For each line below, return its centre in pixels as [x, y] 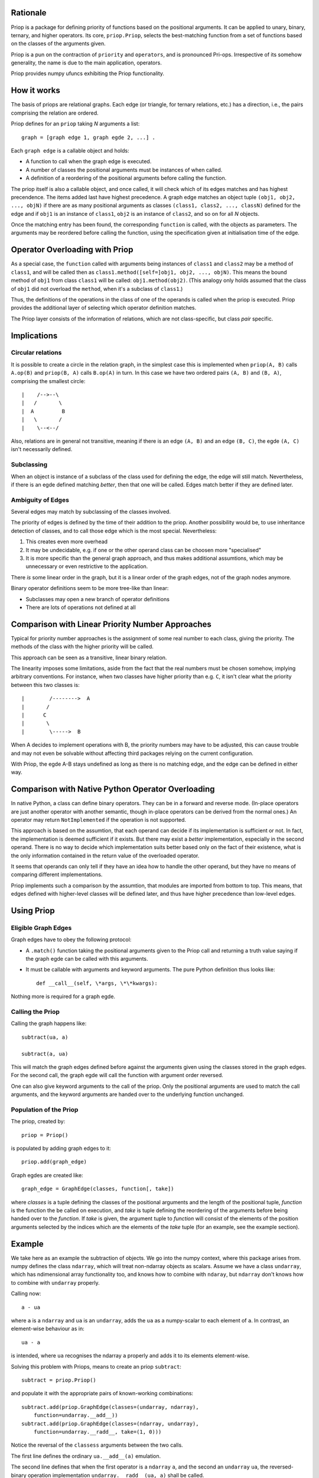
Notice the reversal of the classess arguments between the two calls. [97, 1445]
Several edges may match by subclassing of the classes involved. [91, 512]
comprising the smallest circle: [48, 381]
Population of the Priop [45, 1110]
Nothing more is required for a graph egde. [63, 997]
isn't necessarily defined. [42, 449]
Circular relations [36, 353]
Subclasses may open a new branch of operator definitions [97, 599]
